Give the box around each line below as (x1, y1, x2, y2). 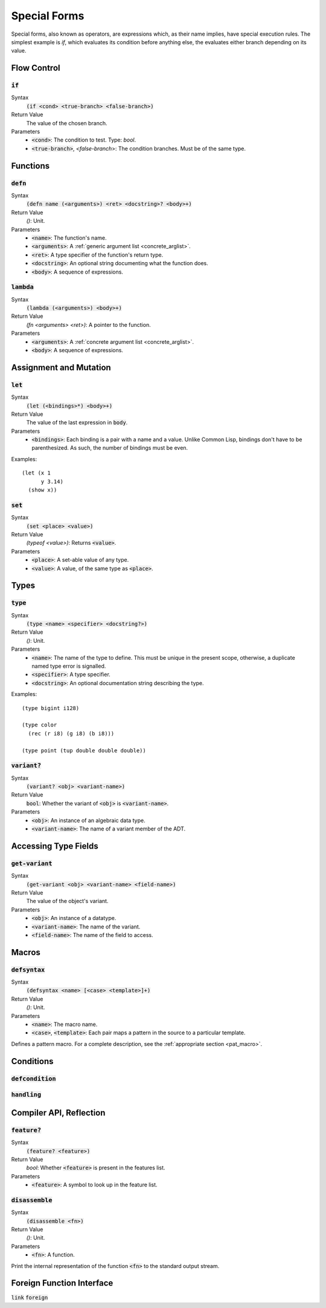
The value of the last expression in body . (26, 419, 128, 426)
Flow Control (11, 63, 60, 73)
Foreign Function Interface (11, 1278, 113, 1289)
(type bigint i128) (22, 705, 80, 711)
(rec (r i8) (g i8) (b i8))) (28, 730, 115, 737)
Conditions (11, 1056, 54, 1066)
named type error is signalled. (31, 663, 106, 670)
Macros (11, 947, 40, 958)
